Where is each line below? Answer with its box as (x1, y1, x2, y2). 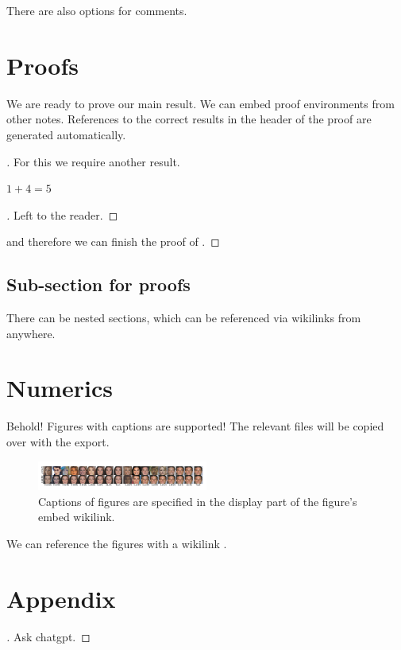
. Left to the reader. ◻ (6, 206, 118, 223)
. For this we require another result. (6, 153, 180, 169)
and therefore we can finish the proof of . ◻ (6, 233, 220, 250)
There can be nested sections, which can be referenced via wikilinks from (6, 309, 361, 326)
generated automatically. (6, 126, 126, 142)
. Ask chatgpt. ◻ (6, 628, 91, 644)
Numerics (6, 372, 113, 404)
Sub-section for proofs (6, 272, 191, 297)
